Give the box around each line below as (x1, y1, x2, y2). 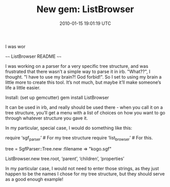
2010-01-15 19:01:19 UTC (59, 20, 111, 26)
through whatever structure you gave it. (5, 115, 88, 121)
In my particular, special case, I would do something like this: (5, 125, 132, 131)
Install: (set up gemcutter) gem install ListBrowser (5, 94, 109, 100)
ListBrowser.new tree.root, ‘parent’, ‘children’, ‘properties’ (5, 156, 124, 162)
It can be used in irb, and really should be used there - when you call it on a (5, 104, 163, 110)
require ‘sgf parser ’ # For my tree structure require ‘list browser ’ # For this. (5, 134, 153, 142)
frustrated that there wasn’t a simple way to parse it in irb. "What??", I (5, 68, 151, 74)
